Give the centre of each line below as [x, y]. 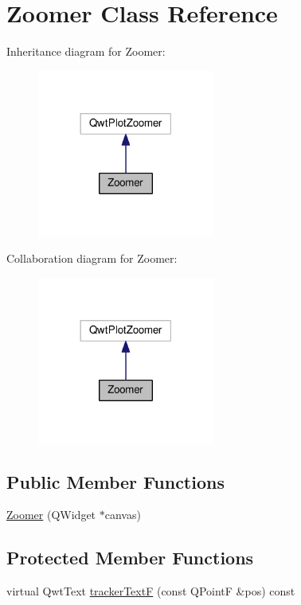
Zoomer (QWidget [51, 515]
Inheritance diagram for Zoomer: [86, 51]
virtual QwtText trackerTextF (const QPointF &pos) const [151, 591]
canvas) [123, 515]
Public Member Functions [115, 481]
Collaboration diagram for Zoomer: [92, 258]
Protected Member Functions [130, 558]
